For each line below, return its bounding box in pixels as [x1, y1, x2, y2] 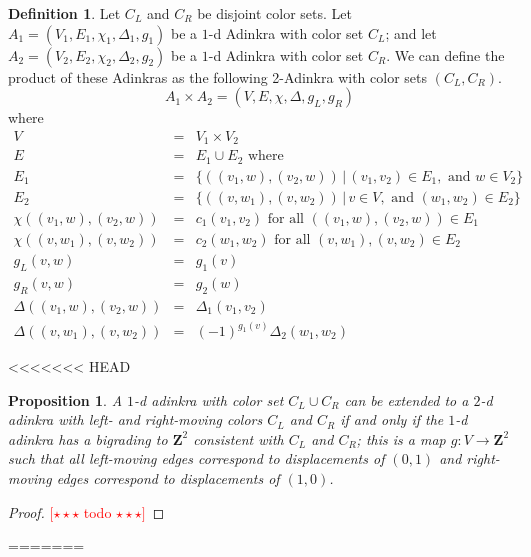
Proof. [8, 501, 45, 522]
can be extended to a [344, 389, 469, 410]
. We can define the [386, 44, 505, 65]
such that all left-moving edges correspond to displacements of [8, 448, 385, 469]
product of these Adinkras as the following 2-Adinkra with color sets [8, 66, 427, 87]
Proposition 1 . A [8, 389, 123, 410]
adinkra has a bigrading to [8, 428, 168, 449]
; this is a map [356, 428, 446, 449]
